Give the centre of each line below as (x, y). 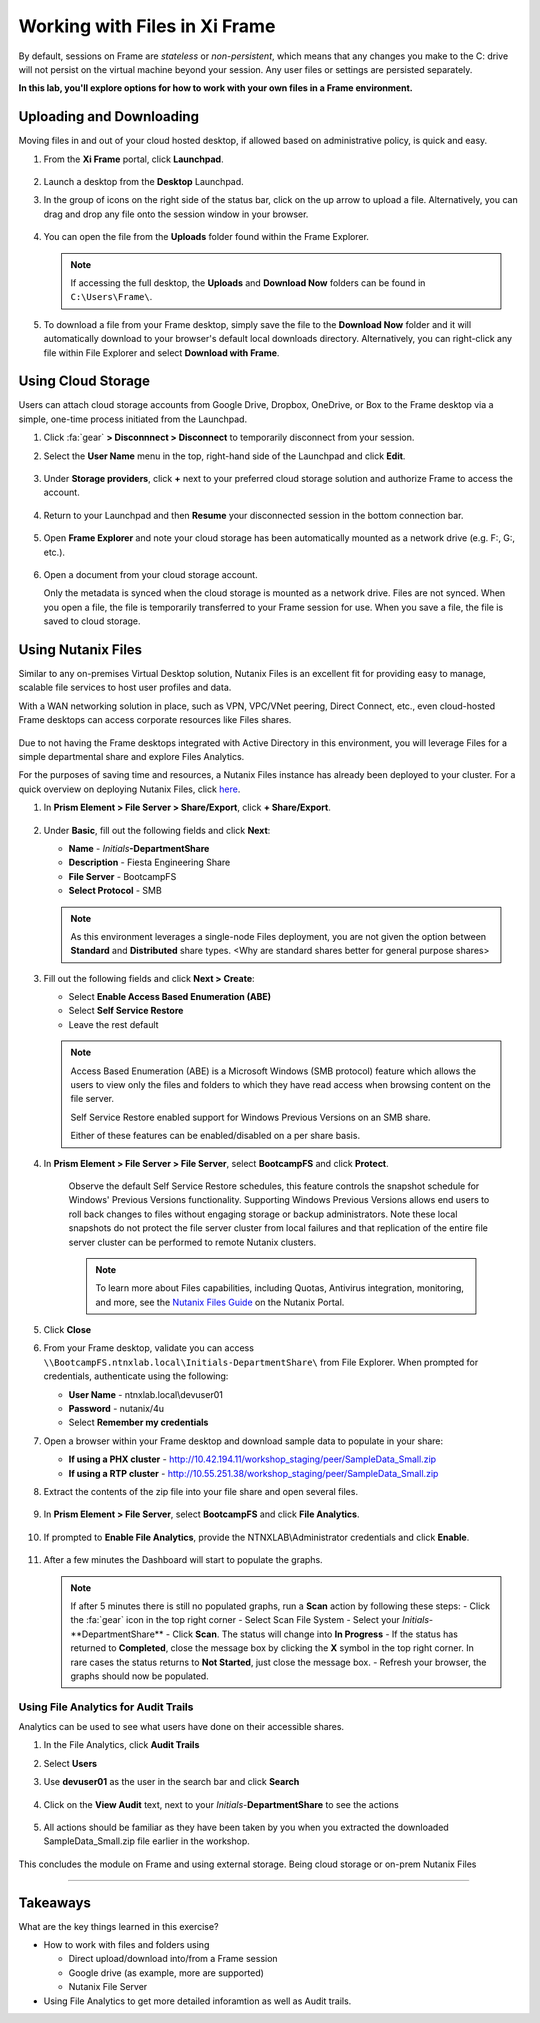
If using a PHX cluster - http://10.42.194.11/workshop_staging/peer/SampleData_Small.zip (252, 1459)
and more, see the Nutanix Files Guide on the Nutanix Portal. (220, 1302)
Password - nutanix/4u (116, 1409)
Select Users (70, 1763)
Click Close (67, 1330)
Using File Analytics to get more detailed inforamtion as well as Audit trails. (197, 2001)
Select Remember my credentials (138, 1422)
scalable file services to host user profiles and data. (125, 687)
